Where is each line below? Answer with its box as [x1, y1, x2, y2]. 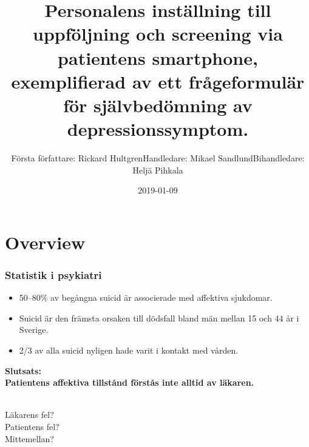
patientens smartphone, [58, 45, 258, 70]
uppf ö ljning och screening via [33, 21, 283, 46]
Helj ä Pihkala [132, 163, 183, 176]
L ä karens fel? [5, 408, 54, 421]
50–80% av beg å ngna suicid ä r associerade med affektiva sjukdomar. [19, 291, 273, 304]
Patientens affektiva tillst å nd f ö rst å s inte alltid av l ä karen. [5, 376, 254, 389]
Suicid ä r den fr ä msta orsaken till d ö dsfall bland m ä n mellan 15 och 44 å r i [19, 311, 299, 324]
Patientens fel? [5, 420, 59, 432]
